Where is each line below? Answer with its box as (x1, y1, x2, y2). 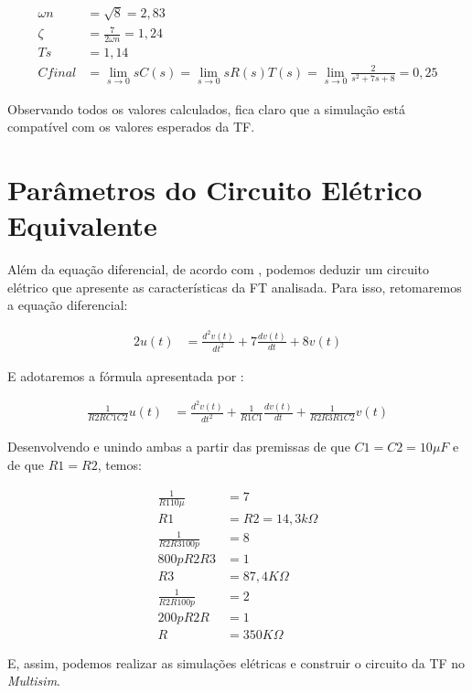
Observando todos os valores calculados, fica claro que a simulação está (7, 99, 405, 118)
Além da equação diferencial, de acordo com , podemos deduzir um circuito (7, 260, 430, 279)
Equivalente (7, 207, 157, 244)
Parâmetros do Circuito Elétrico (7, 171, 423, 208)
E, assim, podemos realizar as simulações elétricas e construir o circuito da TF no (7, 653, 466, 672)
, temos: (97, 454, 142, 474)
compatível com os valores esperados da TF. (7, 117, 255, 136)
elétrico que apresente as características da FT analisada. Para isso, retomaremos (7, 277, 462, 296)
